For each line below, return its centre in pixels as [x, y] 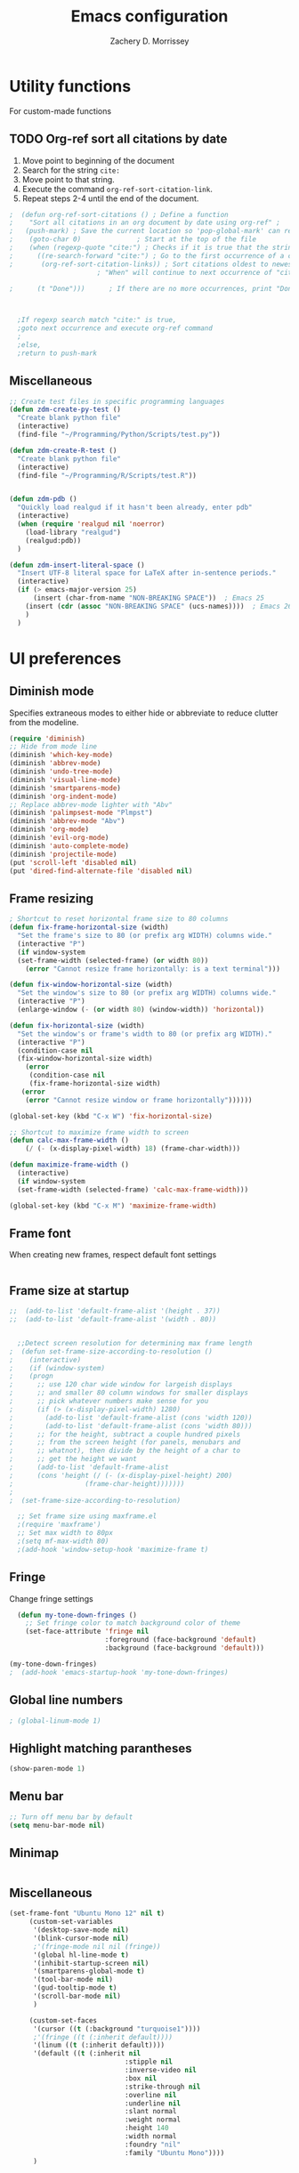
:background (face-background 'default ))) [185, 1648]
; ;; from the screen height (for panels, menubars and [125, 1442]
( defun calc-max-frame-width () [69, 1141]
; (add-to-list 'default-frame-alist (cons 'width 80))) [131, 1426]
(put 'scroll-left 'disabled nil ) [73, 862]
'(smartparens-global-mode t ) [89, 1971]
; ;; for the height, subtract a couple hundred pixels [125, 1434]
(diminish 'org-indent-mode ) [63, 796]
